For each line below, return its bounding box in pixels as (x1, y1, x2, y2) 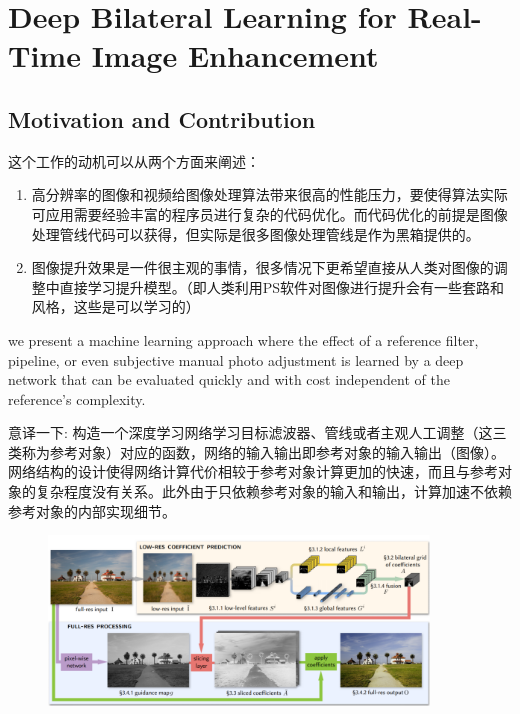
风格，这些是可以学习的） (31, 296, 200, 317)
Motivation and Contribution (8, 103, 316, 134)
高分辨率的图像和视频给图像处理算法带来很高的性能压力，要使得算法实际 (31, 184, 508, 205)
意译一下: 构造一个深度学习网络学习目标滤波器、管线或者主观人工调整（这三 (8, 422, 507, 443)
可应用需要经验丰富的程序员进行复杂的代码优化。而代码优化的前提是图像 (31, 203, 508, 224)
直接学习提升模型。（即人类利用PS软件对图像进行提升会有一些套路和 (59, 276, 505, 297)
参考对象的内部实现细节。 (8, 500, 176, 521)
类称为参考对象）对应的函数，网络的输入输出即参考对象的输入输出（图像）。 (8, 441, 505, 462)
